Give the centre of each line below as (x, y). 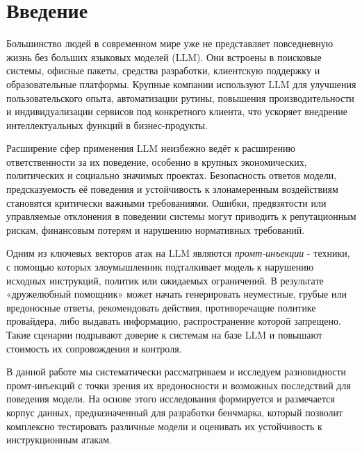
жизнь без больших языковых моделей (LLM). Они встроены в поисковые (164, 57)
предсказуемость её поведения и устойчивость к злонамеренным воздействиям (172, 189)
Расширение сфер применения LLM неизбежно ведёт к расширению (151, 148)
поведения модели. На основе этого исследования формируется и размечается (171, 399)
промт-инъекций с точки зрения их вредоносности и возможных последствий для (179, 385)
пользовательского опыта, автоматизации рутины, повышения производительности (180, 97)
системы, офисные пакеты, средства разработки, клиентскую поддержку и (163, 70)
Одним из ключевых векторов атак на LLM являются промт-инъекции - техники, (178, 253)
